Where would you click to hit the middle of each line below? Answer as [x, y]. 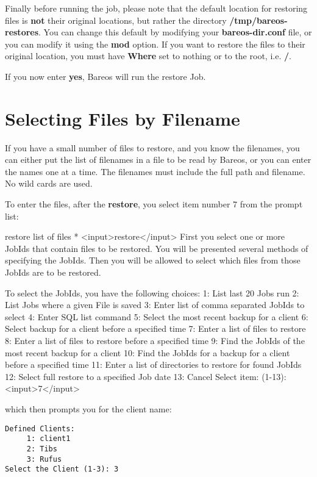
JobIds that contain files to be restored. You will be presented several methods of [157, 248]
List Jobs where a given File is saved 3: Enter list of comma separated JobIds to [155, 305]
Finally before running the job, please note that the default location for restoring [156, 8]
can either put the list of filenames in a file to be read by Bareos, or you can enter [158, 160]
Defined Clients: [40, 429]
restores [22, 32]
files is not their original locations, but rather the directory [116, 20]
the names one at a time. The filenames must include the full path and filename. [155, 171]
